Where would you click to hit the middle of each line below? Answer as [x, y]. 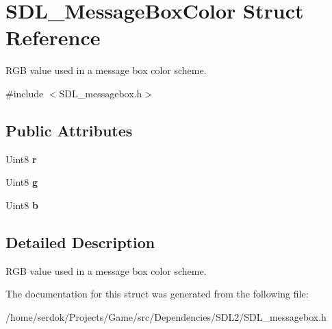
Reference [53, 37]
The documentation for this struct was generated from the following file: [157, 294]
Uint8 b [22, 205]
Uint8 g [22, 182]
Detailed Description [80, 242]
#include [25, 93]
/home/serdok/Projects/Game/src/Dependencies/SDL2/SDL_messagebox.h [166, 316]
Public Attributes [69, 130]
